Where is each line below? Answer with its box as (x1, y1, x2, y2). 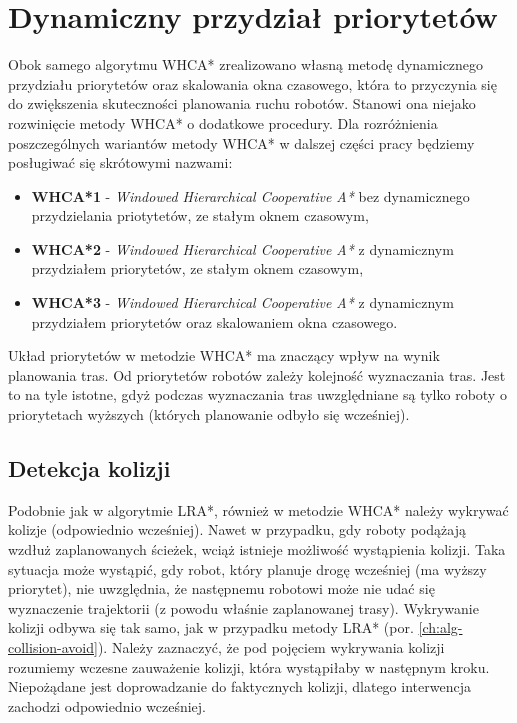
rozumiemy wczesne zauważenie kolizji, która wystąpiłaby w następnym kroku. (8, 656, 490, 677)
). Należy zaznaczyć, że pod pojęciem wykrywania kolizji (97, 636, 445, 657)
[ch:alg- (418, 617, 463, 638)
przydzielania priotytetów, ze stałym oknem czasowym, (31, 205, 369, 226)
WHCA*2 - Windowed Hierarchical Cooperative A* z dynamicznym (31, 238, 454, 259)
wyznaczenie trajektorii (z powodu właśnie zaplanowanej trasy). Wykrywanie (8, 597, 479, 618)
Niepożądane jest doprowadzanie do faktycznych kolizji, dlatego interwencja (8, 676, 471, 697)
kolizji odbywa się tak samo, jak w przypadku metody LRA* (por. (8, 617, 414, 638)
